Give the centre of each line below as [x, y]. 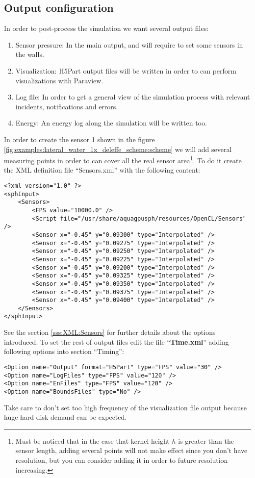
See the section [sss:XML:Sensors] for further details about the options [110, 332]
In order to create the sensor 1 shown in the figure [79, 139]
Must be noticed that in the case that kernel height [92, 440]
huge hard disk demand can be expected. [65, 417]
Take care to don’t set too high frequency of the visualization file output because [125, 407]
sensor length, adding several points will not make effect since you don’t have [131, 450]
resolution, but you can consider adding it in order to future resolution [122, 460]
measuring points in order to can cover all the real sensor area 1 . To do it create [123, 160]
